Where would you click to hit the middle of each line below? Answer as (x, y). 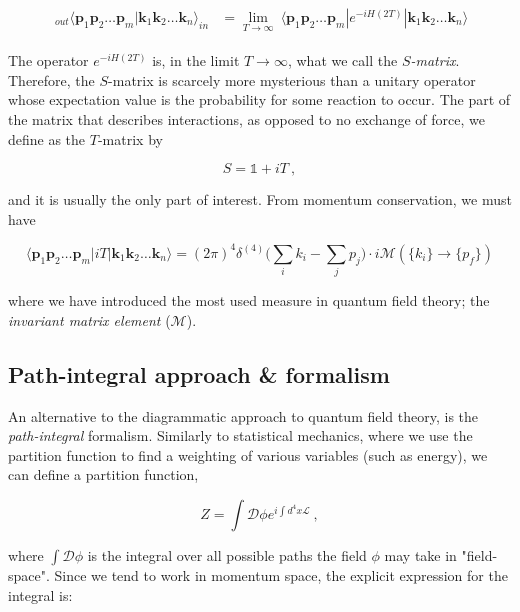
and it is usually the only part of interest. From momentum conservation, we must (260, 199)
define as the (47, 138)
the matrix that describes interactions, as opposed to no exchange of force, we (246, 119)
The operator (48, 60)
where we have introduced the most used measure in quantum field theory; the (249, 300)
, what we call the (342, 60)
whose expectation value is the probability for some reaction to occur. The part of (259, 99)
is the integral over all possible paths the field (227, 555)
